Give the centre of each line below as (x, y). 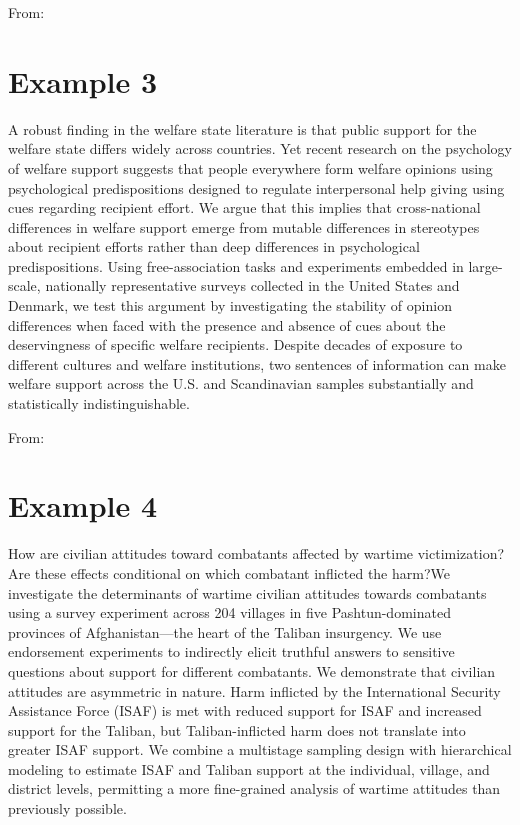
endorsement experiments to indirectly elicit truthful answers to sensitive (231, 651)
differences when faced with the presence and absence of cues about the (227, 324)
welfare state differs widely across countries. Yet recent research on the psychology (260, 148)
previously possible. (67, 808)
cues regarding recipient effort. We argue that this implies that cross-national (244, 207)
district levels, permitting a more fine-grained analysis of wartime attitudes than (254, 788)
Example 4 (83, 505)
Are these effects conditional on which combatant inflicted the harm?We (229, 572)
